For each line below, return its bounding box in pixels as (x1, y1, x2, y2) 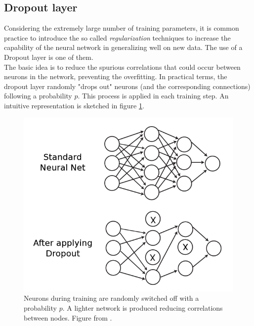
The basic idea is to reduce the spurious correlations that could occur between (4, 61, 241, 72)
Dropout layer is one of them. (4, 51, 93, 62)
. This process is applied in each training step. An (78, 91, 229, 101)
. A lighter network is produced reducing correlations (62, 303, 223, 313)
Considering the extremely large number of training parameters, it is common (4, 23, 239, 33)
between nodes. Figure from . (24, 312, 112, 323)
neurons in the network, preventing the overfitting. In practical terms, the (4, 71, 227, 82)
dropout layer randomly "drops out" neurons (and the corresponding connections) (4, 81, 251, 91)
